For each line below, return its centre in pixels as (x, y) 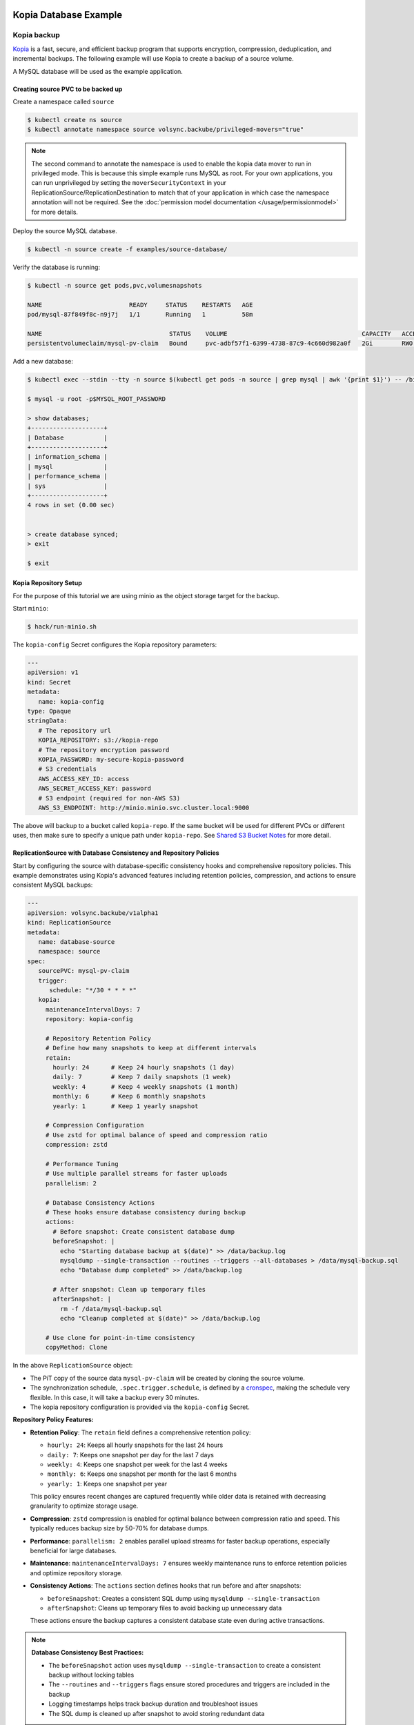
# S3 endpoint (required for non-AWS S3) (109, 798)
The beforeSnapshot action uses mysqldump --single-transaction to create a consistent (185, 1665)
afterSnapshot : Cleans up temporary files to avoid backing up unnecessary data (165, 1608)
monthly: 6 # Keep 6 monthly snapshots (129, 1096)
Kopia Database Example (68, 15)
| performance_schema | (68, 476)
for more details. (55, 212)
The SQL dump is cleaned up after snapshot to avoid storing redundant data (157, 1713)
